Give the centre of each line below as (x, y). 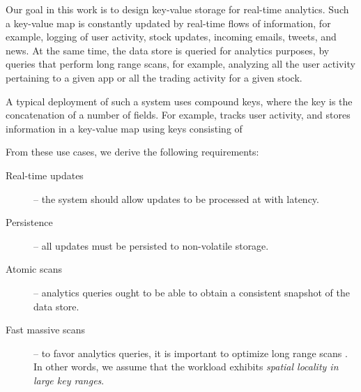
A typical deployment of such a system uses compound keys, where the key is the (179, 101)
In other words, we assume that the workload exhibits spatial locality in (186, 367)
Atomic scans (34, 269)
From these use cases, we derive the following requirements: (132, 152)
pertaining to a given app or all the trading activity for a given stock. (154, 77)
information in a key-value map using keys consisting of (124, 128)
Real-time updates (45, 175)
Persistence (29, 222)
